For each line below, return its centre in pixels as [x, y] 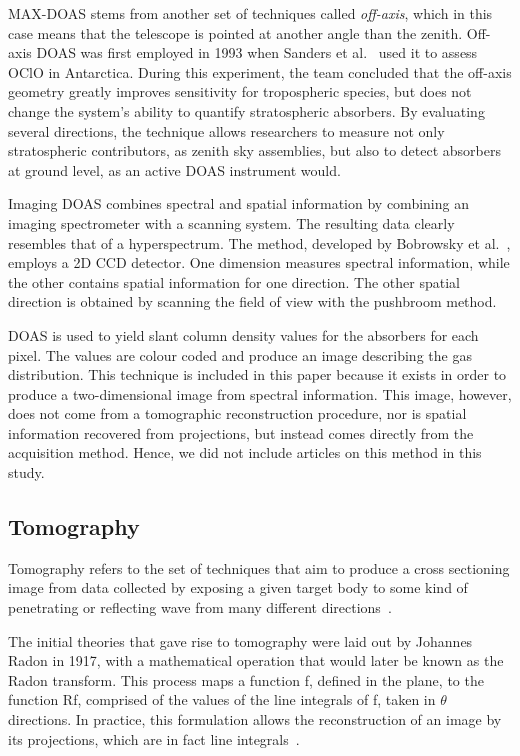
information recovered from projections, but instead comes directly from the [241, 432]
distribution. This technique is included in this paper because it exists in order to [257, 374]
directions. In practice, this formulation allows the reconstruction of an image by [255, 719]
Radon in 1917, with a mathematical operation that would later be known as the [256, 660]
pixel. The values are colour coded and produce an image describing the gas [240, 354]
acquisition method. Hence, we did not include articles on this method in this [245, 452]
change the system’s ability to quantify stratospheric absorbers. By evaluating [246, 110]
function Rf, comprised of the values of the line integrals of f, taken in [222, 699]
